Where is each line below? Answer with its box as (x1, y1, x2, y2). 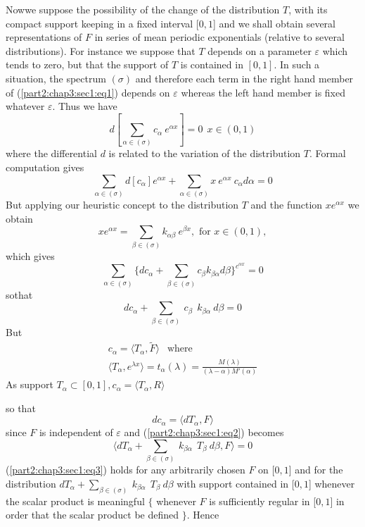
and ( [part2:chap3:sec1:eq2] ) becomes (124, 425, 284, 440)
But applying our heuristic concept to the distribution (6, 197, 239, 211)
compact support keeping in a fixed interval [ (6, 15, 199, 30)
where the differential (6, 146, 97, 161)
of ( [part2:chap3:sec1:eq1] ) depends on (6, 85, 170, 99)
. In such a (274, 57, 320, 72)
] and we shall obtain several (212, 15, 335, 30)
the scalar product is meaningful (6, 493, 145, 508)
